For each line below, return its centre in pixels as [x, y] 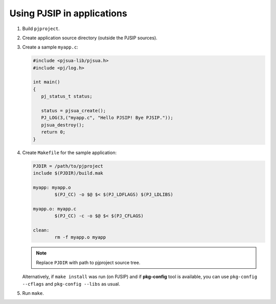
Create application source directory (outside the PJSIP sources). [90, 38]
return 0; [53, 132]
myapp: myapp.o [52, 187]
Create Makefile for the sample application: [70, 153]
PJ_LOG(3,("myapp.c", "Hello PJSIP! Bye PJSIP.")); [107, 118]
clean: [41, 230]
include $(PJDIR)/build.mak [68, 173]
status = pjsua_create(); [74, 111]
